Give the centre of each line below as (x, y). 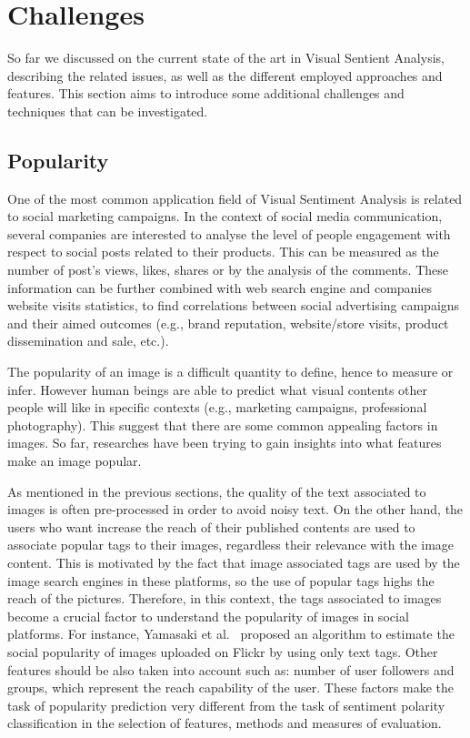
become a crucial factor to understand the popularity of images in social (208, 616)
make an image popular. (75, 461)
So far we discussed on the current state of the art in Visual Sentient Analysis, (226, 58)
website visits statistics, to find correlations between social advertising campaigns (234, 305)
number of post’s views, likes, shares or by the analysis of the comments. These (228, 270)
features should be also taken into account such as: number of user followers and (231, 669)
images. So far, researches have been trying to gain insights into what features (225, 443)
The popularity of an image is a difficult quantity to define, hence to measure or (230, 372)
